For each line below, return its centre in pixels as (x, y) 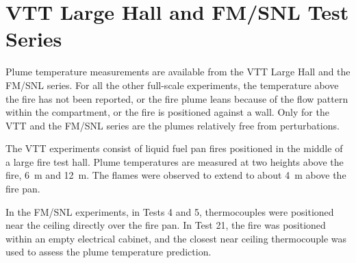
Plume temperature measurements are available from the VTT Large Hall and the (178, 72)
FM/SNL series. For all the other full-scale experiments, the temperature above (172, 85)
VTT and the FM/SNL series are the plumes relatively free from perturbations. (173, 125)
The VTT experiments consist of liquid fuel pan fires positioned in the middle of (174, 148)
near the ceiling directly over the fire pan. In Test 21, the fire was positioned (166, 225)
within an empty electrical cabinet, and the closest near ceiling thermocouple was (176, 238)
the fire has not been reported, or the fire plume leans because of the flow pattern (177, 98)
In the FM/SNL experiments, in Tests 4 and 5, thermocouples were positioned (170, 211)
